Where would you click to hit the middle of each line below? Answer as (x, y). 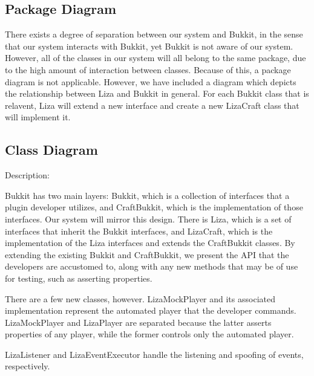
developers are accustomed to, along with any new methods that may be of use (152, 266)
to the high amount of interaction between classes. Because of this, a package (148, 69)
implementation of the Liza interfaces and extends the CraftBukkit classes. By (150, 243)
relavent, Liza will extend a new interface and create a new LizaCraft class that (152, 105)
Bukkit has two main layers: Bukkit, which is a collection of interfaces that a (147, 195)
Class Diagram (51, 150)
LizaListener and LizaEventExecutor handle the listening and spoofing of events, (154, 354)
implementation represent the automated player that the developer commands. (151, 310)
